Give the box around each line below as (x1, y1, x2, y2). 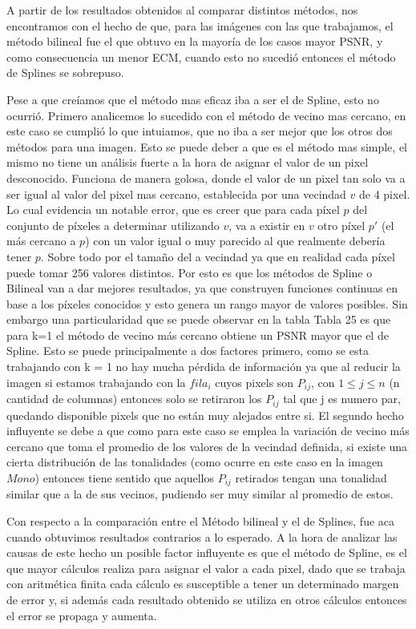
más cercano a (6, 232, 76, 249)
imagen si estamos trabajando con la (6, 373, 186, 390)
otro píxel (317, 216, 366, 233)
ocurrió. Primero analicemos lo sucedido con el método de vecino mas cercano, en (6, 107, 406, 123)
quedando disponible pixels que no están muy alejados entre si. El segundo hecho (6, 406, 404, 423)
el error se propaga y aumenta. (6, 607, 157, 623)
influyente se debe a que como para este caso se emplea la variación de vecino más (6, 422, 410, 439)
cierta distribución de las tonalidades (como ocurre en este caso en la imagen (6, 454, 383, 470)
